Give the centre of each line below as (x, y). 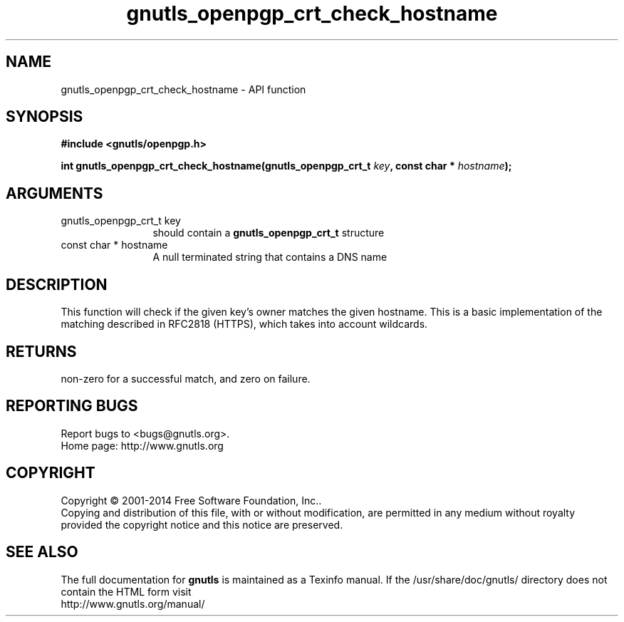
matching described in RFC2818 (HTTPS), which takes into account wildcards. (244, 324)
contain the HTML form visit (126, 591)
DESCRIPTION (57, 284)
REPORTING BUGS (72, 406)
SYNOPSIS (45, 117)
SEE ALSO (42, 552)
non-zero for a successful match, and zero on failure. (186, 378)
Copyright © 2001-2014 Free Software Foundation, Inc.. (191, 500)
